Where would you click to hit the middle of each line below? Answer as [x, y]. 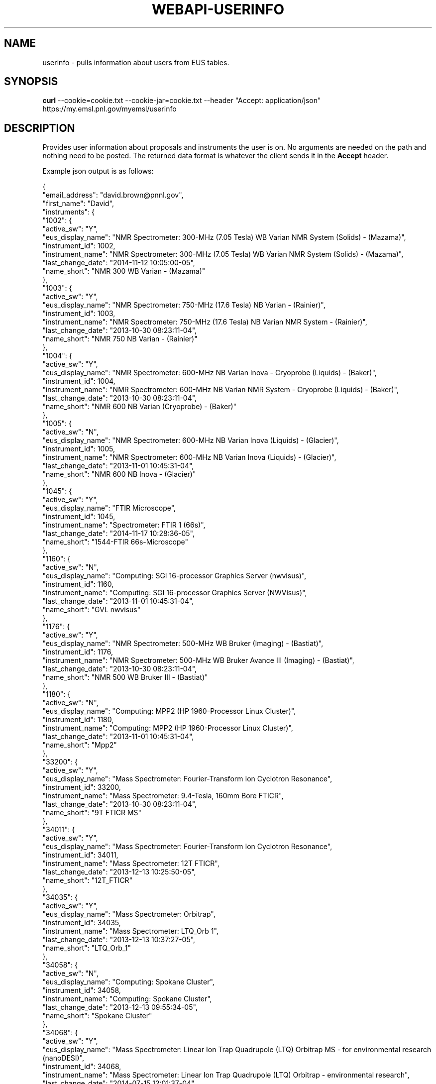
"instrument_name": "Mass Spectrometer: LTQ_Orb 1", [130, 931]
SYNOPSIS [31, 82]
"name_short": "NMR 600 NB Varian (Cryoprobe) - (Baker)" [140, 407]
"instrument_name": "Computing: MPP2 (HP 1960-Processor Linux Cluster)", [168, 728]
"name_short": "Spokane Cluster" [97, 1016]
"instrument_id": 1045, [79, 517]
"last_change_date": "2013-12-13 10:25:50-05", [119, 872]
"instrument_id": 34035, [82, 923]
